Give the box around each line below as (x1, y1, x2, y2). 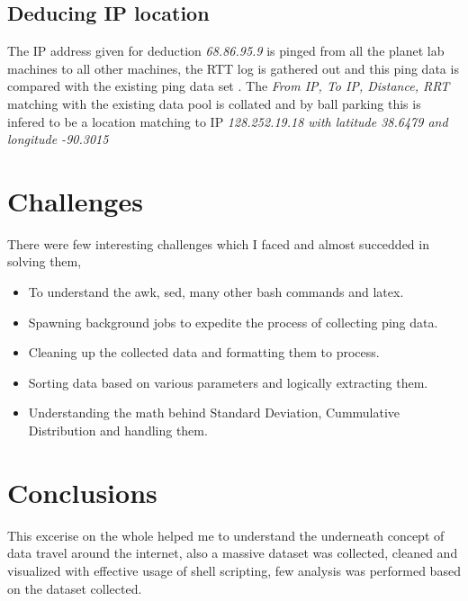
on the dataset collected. (7, 579, 142, 597)
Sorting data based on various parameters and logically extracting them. (28, 372, 428, 391)
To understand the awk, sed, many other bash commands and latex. (28, 283, 404, 301)
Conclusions (7, 473, 157, 510)
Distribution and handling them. (28, 421, 208, 440)
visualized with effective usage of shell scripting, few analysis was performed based (7, 561, 461, 579)
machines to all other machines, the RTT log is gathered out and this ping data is (7, 58, 459, 77)
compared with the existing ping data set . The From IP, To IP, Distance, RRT (7, 76, 450, 95)
